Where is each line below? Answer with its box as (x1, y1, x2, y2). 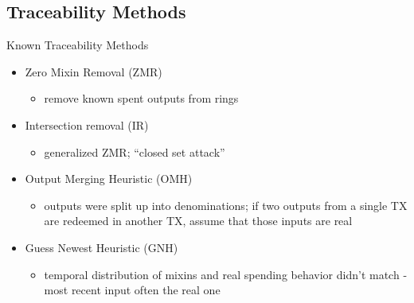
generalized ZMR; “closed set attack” (44, 143, 225, 160)
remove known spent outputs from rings (44, 90, 239, 107)
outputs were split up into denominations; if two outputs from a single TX (44, 196, 408, 213)
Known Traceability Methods (6, 37, 149, 53)
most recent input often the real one (44, 282, 221, 298)
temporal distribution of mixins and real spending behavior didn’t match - (44, 266, 408, 282)
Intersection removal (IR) (25, 116, 149, 133)
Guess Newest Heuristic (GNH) (25, 239, 178, 255)
